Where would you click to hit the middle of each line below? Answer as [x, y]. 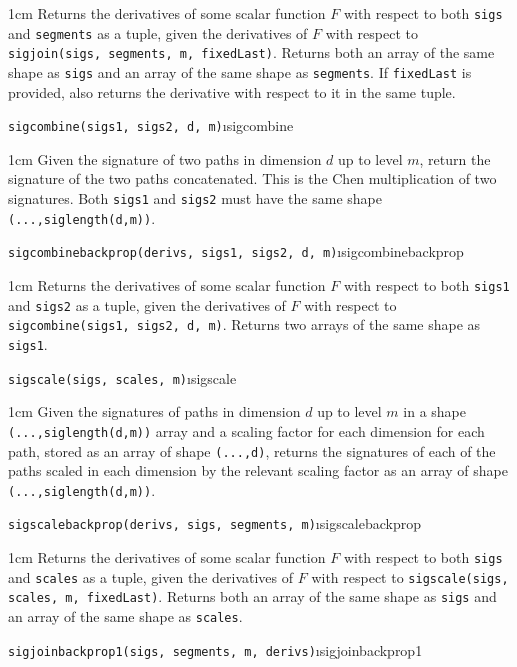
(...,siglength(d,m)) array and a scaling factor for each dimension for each [246, 430]
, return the [455, 158]
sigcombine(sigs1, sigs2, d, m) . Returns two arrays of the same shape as [244, 324]
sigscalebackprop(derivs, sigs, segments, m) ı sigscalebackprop [215, 523]
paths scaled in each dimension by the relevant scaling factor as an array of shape [258, 470]
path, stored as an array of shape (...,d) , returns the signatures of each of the [252, 450]
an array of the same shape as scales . [125, 616]
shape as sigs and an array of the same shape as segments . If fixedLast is [240, 71]
